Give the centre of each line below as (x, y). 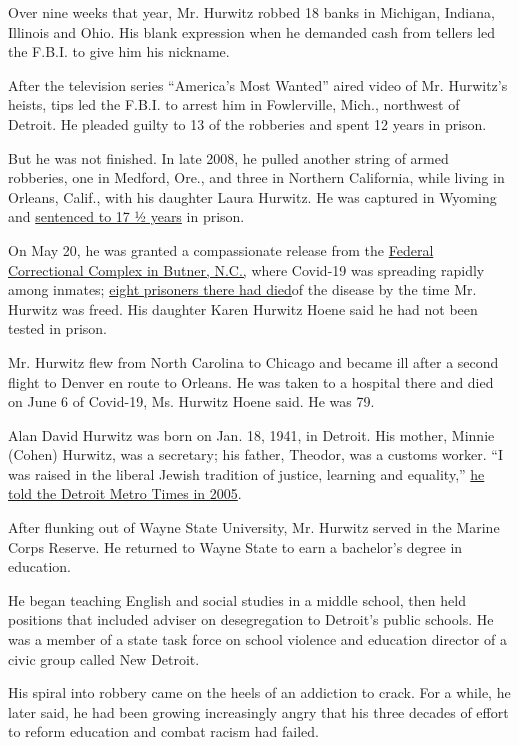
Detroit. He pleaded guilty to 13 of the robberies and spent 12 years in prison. (247, 123)
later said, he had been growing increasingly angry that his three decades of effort (258, 711)
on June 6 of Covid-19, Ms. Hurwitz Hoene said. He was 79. (191, 401)
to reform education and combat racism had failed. (163, 731)
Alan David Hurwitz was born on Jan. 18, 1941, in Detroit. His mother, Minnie (251, 434)
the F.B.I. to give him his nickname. (119, 51)
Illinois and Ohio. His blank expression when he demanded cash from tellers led (252, 31)
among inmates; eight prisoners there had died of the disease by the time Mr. (242, 289)
